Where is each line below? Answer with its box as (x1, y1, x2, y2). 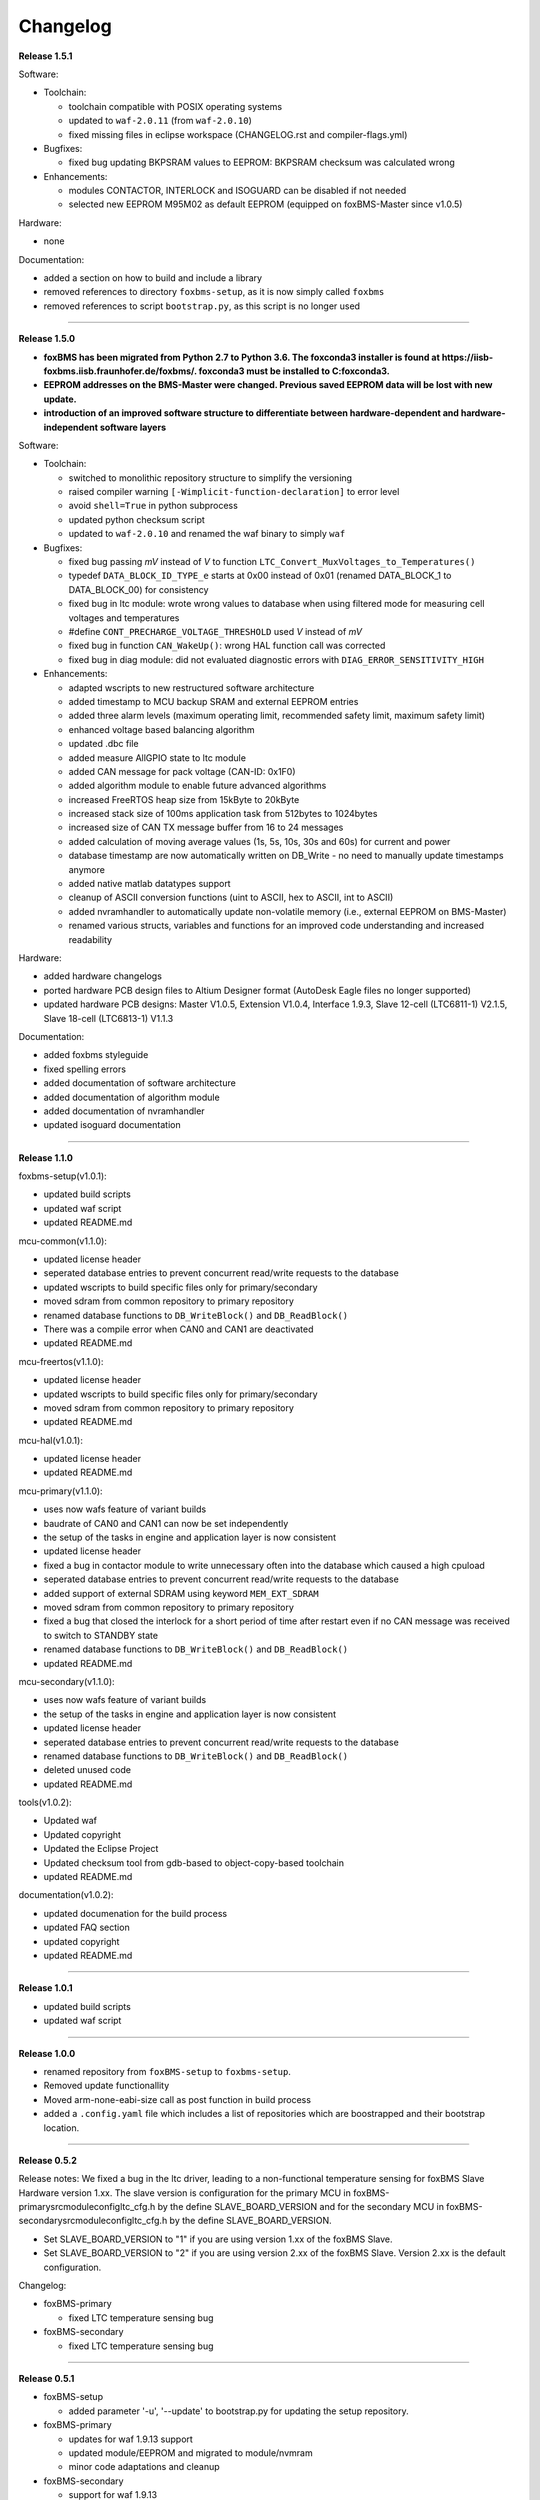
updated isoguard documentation (43, 1119, 181, 1131)
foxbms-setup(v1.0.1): (18, 1170, 107, 1182)
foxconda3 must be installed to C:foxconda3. (198, 365, 390, 377)
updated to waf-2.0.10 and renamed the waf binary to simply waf (68, 528, 346, 540)
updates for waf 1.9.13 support (68, 2433, 194, 2445)
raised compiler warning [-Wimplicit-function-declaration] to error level (68, 486, 400, 498)
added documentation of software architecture (43, 1077, 237, 1089)
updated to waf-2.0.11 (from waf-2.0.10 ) (68, 115, 252, 127)
